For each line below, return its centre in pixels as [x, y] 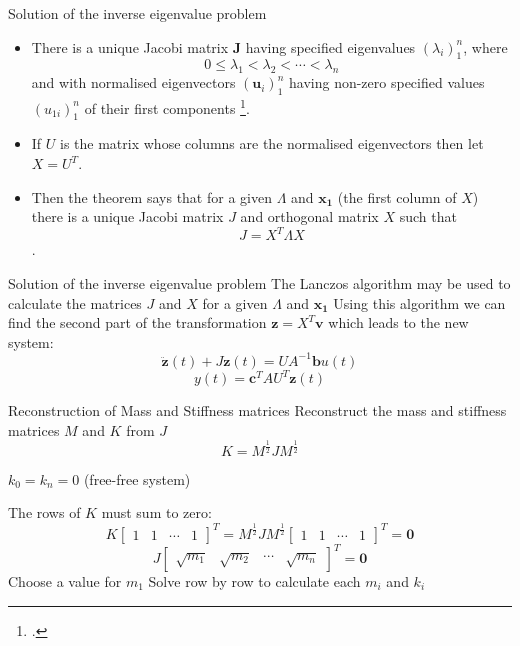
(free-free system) [137, 478]
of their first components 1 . [167, 106]
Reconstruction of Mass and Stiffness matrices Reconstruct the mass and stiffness [257, 410]
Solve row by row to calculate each [254, 581]
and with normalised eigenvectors [133, 82]
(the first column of [397, 196]
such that [428, 216]
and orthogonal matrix [309, 216]
